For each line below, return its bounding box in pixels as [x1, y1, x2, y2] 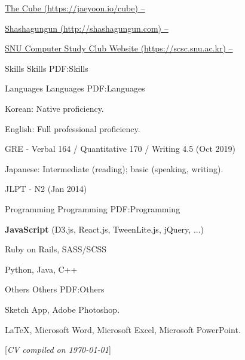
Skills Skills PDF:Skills [5, 62, 88, 74]
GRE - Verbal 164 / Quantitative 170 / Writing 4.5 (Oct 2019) [5, 142, 235, 155]
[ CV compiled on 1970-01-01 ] [5, 343, 111, 356]
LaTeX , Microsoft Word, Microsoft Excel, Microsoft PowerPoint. [5, 323, 241, 335]
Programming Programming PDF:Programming [5, 202, 180, 215]
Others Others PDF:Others [5, 283, 105, 295]
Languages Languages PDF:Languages [5, 82, 145, 94]
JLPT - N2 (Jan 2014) [5, 182, 87, 195]
